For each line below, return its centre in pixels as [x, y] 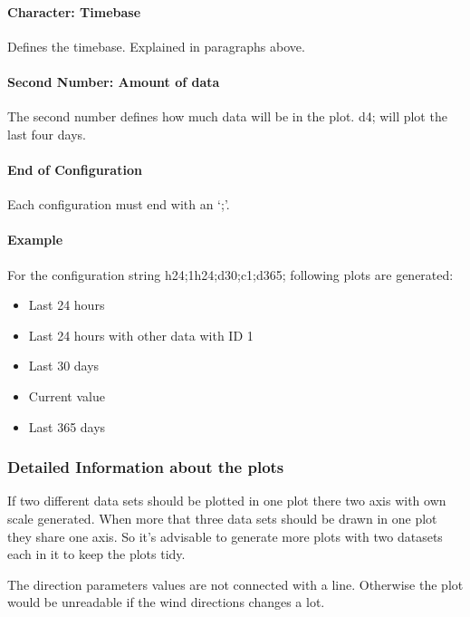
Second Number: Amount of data [114, 81]
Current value [67, 395]
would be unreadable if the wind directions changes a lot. [166, 602]
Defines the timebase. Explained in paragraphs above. [156, 46]
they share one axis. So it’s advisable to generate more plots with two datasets [225, 536]
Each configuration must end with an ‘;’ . [119, 204]
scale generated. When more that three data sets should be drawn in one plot [222, 518]
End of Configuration [75, 169]
